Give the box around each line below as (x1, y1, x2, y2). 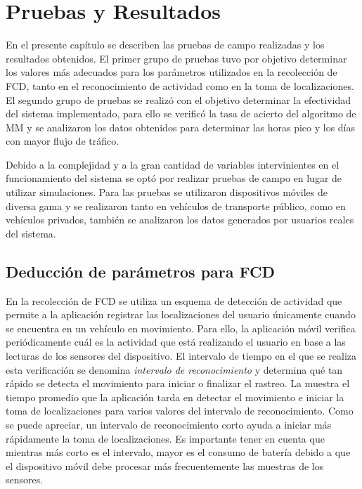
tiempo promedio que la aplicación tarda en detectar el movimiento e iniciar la (6, 389, 344, 404)
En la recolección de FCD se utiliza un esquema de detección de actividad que (6, 293, 342, 308)
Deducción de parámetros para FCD (6, 260, 276, 282)
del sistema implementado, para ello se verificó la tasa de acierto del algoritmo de (6, 106, 356, 121)
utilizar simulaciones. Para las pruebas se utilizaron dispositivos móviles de (6, 185, 328, 200)
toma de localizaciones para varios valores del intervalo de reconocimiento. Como (6, 403, 354, 418)
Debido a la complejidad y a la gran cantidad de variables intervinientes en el (6, 157, 340, 171)
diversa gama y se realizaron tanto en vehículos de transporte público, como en (6, 198, 346, 213)
